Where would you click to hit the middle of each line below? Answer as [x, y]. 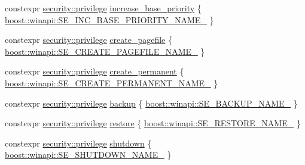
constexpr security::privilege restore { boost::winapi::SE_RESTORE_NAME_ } [153, 123]
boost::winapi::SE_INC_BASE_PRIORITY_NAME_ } [109, 19]
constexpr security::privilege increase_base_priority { [103, 8]
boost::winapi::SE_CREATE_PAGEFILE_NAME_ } [105, 51]
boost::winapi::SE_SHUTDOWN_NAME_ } [88, 155]
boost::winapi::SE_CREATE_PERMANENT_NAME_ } [112, 82]
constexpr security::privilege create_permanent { [94, 71]
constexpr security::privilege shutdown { [78, 143]
